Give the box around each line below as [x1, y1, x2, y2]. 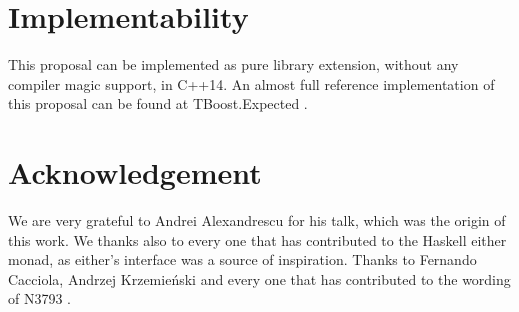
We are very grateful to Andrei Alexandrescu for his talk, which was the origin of [8, 210, 506, 231]
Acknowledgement [8, 152, 262, 193]
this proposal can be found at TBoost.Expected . [8, 93, 308, 114]
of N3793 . [8, 288, 72, 309]
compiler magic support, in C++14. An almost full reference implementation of [8, 73, 495, 94]
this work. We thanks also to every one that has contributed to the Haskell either [8, 229, 507, 250]
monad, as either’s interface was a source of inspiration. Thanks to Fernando [8, 249, 477, 270]
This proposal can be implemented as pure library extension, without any [8, 54, 459, 75]
